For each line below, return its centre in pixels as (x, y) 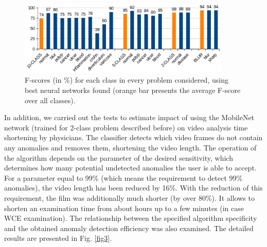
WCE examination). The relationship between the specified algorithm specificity (131, 218)
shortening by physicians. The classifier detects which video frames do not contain (133, 137)
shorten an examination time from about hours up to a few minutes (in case (124, 208)
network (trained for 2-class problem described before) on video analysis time (126, 127)
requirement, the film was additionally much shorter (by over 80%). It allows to (129, 197)
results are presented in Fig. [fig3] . (58, 238)
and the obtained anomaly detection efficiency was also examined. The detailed (129, 228)
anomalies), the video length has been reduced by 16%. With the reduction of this (133, 188)
